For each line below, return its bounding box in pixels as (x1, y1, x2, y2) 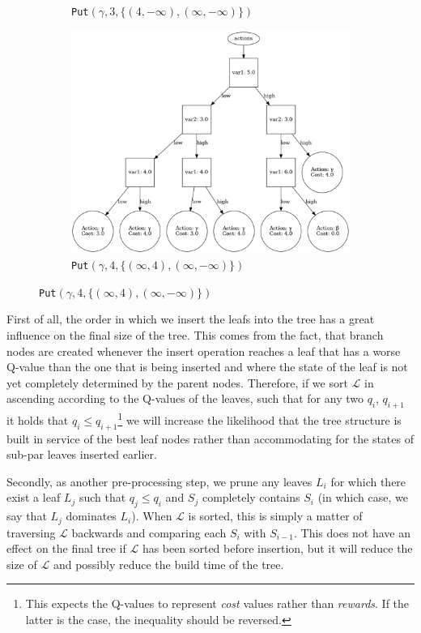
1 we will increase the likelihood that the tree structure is (117, 409, 402, 428)
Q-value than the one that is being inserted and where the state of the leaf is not (6, 358, 408, 375)
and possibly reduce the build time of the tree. (53, 555, 284, 572)
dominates (66, 507, 117, 524)
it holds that (6, 411, 69, 428)
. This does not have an (293, 524, 411, 541)
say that (6, 507, 47, 524)
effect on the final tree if (6, 540, 126, 557)
